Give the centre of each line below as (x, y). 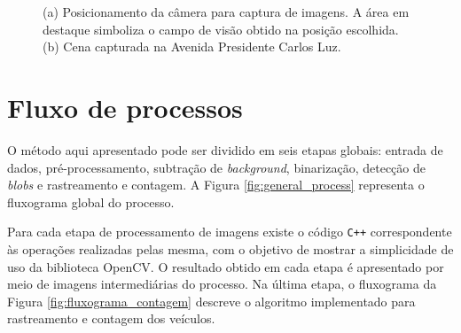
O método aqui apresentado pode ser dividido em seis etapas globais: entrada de (225, 149)
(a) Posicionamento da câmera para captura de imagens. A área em (226, 12)
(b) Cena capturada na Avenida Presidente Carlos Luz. (192, 46)
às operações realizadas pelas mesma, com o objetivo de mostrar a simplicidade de (230, 248)
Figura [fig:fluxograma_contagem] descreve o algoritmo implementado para (211, 301)
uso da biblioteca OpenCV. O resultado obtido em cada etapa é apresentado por (226, 266)
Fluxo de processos (125, 107)
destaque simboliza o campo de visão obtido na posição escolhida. (221, 29)
